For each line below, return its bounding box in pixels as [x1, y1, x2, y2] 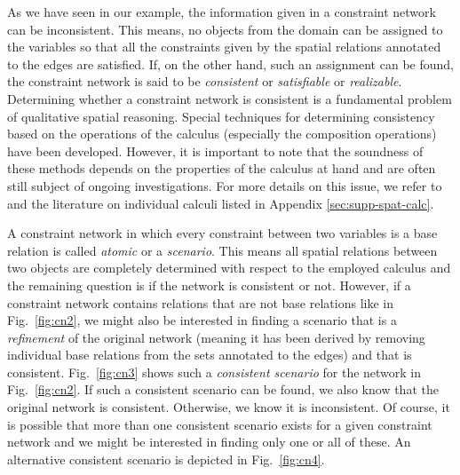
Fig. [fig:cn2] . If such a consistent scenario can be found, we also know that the [7, 380, 439, 399]
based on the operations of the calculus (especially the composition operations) [7, 124, 437, 143]
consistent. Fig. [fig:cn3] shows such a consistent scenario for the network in [7, 362, 422, 381]
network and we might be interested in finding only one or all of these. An [7, 432, 411, 451]
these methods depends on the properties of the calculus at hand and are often [7, 159, 436, 178]
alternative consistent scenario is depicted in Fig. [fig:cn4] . [7, 449, 325, 468]
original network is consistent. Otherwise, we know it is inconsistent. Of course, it [7, 398, 450, 416]
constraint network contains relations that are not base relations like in [7, 293, 393, 312]
